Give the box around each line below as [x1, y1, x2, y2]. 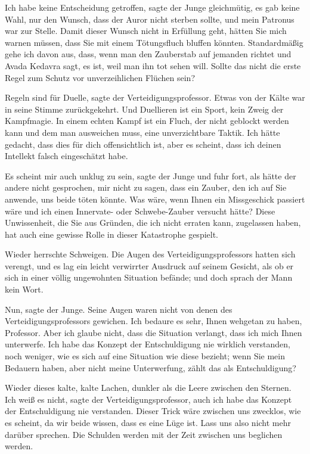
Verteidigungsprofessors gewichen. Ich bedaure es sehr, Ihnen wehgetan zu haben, [5, 315, 302, 327]
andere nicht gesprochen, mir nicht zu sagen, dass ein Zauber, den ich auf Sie [5, 181, 287, 194]
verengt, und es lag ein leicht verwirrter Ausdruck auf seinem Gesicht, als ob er [5, 259, 294, 272]
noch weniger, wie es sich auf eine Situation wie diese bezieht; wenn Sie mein [5, 350, 285, 362]
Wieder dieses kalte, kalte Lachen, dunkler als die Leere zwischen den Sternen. [5, 381, 292, 394]
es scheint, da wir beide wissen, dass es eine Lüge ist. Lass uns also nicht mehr [5, 416, 292, 428]
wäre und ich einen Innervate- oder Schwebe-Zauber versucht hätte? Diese [5, 204, 275, 217]
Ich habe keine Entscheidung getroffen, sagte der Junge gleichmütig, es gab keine [5, 1, 300, 13]
